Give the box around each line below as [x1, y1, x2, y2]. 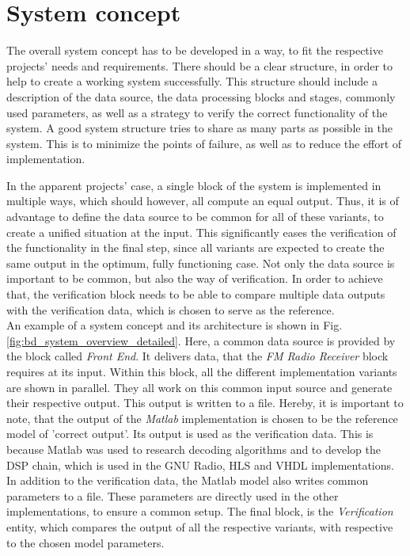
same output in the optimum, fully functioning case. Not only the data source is [6, 254, 395, 271]
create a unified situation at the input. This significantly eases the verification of [6, 223, 397, 240]
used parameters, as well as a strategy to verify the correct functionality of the [6, 104, 388, 120]
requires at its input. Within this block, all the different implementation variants [6, 364, 397, 379]
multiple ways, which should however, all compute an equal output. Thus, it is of [6, 192, 399, 209]
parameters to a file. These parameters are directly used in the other [6, 487, 339, 504]
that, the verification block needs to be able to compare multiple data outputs [6, 286, 385, 303]
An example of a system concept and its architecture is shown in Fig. [6, 317, 343, 333]
